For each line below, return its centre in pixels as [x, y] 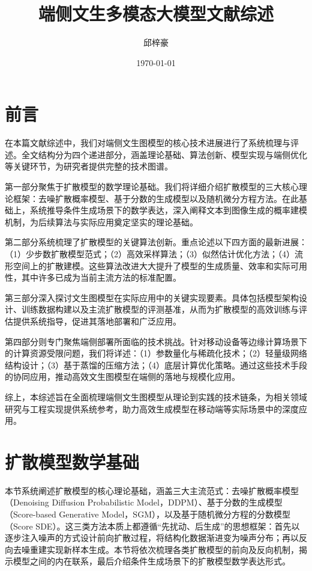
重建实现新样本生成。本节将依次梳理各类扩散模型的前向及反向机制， [164, 549]
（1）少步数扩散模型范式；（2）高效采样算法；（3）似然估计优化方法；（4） [150, 254]
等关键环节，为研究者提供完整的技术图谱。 [89, 166]
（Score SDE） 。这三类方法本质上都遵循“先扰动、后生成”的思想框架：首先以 [152, 526]
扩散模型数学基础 [72, 461]
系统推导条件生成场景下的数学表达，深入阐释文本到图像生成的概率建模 [168, 210]
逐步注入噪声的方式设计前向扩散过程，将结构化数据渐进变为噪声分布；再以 [152, 538]
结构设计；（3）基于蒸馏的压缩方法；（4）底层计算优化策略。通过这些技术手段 [156, 365]
